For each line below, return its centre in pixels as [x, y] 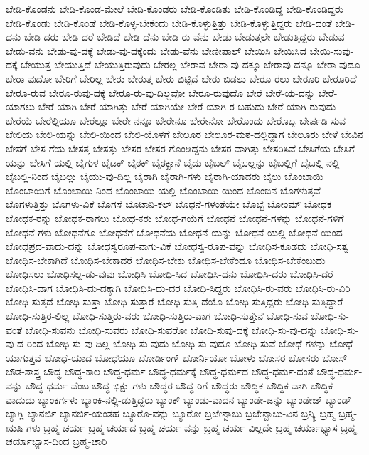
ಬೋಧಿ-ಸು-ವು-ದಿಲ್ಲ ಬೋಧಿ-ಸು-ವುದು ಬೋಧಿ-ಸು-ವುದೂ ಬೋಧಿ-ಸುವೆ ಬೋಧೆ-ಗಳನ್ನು [186, 344]
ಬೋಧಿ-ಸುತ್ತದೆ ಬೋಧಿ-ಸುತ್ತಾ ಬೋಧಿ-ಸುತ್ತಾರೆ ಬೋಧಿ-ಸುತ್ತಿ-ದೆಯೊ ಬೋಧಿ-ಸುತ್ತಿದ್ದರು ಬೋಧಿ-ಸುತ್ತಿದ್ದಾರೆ [175, 302]
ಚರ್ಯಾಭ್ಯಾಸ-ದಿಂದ [38, 441]
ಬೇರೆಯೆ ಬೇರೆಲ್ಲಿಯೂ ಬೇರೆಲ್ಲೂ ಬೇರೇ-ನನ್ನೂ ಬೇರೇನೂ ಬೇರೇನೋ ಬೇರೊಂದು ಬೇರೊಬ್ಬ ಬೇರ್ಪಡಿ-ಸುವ [176, 120]
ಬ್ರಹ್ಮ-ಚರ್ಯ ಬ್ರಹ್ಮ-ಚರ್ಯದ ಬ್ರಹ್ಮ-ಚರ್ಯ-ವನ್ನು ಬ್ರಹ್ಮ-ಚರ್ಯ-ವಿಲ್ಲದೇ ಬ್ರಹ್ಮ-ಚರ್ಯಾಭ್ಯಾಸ [191, 427]
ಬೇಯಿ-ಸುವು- [332, 50]
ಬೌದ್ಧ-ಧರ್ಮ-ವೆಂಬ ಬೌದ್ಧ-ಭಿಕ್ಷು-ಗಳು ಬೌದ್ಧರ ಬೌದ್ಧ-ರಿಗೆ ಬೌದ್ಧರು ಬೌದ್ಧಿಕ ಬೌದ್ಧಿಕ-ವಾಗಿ [166, 386]
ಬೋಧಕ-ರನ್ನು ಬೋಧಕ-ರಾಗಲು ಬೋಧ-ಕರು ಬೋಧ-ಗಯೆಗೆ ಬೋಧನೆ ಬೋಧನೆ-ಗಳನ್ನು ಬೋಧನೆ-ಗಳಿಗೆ [175, 218]
